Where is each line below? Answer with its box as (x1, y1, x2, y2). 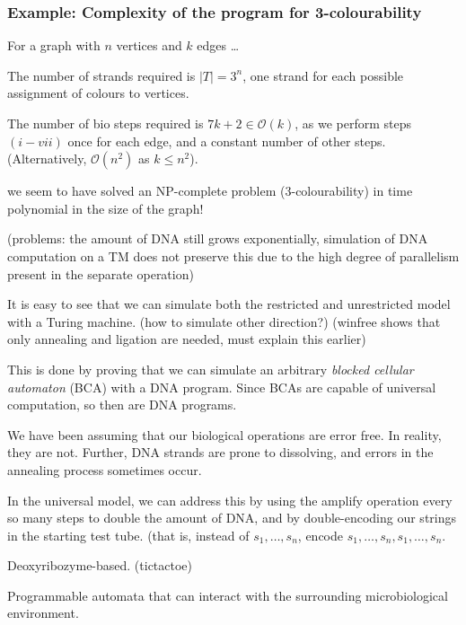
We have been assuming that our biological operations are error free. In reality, (7, 425, 442, 444)
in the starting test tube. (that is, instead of (7, 525, 250, 544)
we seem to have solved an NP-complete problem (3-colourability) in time (7, 181, 413, 200)
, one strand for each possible (242, 66, 404, 84)
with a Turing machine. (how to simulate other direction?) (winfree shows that (7, 312, 441, 330)
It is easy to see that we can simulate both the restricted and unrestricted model (7, 295, 451, 313)
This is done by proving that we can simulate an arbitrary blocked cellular (7, 359, 414, 378)
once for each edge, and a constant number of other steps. (67, 131, 386, 150)
